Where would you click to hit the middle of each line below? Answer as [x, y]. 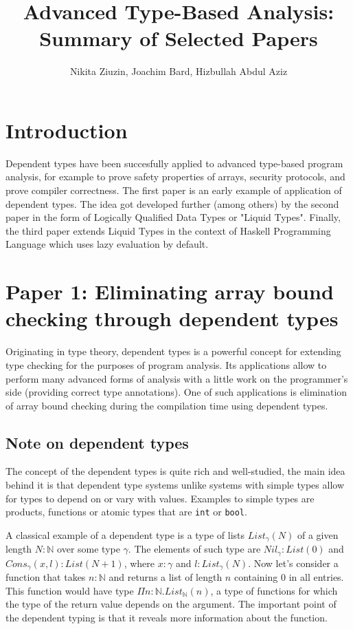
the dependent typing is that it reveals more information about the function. [167, 618]
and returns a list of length [166, 577]
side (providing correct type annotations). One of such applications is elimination [176, 392]
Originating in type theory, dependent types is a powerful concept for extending [173, 351]
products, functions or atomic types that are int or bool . [126, 512]
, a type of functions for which [274, 590]
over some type [89, 549]
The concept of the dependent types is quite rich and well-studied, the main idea [175, 471]
